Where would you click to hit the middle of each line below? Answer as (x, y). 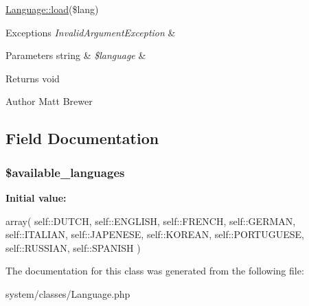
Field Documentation (82, 138)
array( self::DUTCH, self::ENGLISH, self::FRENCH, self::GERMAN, (151, 221)
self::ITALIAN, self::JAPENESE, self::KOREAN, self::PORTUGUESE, (155, 234)
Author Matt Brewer (49, 101)
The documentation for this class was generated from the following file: (155, 271)
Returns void (33, 78)
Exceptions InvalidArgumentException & (91, 32)
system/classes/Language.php (68, 293)
